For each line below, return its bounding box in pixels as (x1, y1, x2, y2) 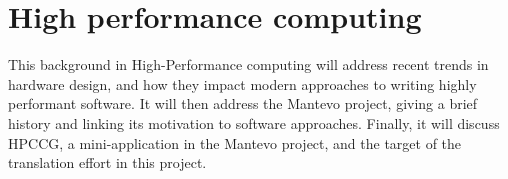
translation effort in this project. (8, 152, 207, 173)
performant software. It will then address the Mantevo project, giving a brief (8, 93, 478, 114)
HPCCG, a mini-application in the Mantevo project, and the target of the (8, 132, 462, 153)
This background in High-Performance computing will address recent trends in (8, 54, 489, 75)
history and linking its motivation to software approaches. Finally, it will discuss (8, 112, 500, 133)
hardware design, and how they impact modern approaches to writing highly (8, 73, 477, 94)
